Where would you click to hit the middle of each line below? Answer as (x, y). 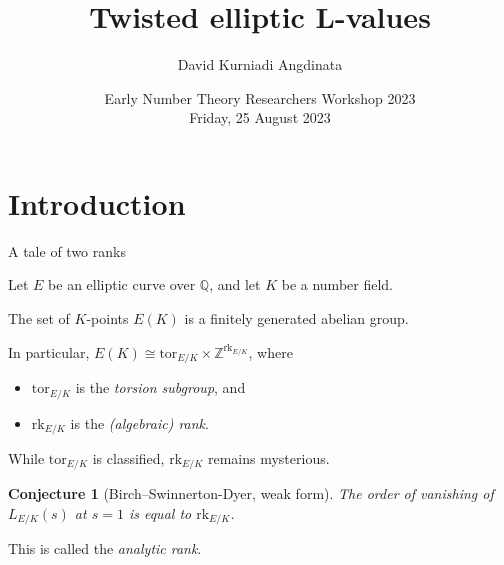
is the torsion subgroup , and (160, 387)
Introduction (97, 202)
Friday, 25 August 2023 (260, 117)
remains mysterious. (268, 457)
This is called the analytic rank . (105, 548)
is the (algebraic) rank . (139, 422)
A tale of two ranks (67, 250)
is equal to (160, 513)
